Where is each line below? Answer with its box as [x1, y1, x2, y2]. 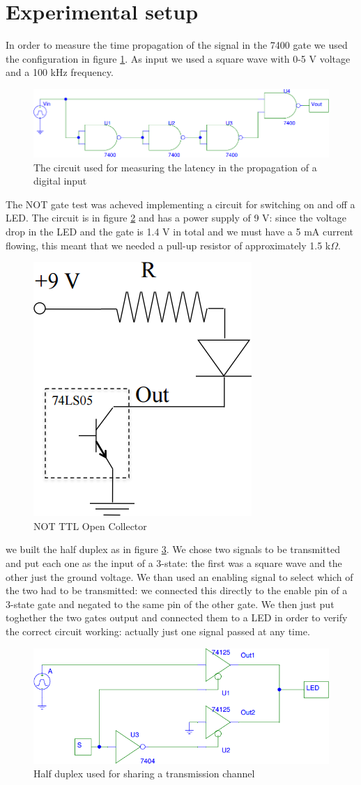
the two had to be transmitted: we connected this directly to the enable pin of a [6, 583, 348, 598]
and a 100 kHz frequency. [6, 65, 114, 79]
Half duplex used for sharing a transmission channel [33, 766, 255, 781]
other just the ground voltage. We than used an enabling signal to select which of [6, 569, 353, 584]
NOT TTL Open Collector [33, 518, 147, 533]
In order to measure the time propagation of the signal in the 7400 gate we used [6, 38, 348, 52]
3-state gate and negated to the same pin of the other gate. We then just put [6, 596, 335, 611]
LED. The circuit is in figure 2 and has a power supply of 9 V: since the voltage [6, 210, 347, 225]
